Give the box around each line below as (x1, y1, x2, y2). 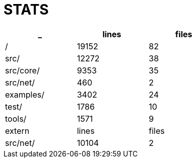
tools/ (5, 113, 27, 124)
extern (5, 125, 30, 136)
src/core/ (5, 65, 40, 75)
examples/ (5, 89, 44, 100)
